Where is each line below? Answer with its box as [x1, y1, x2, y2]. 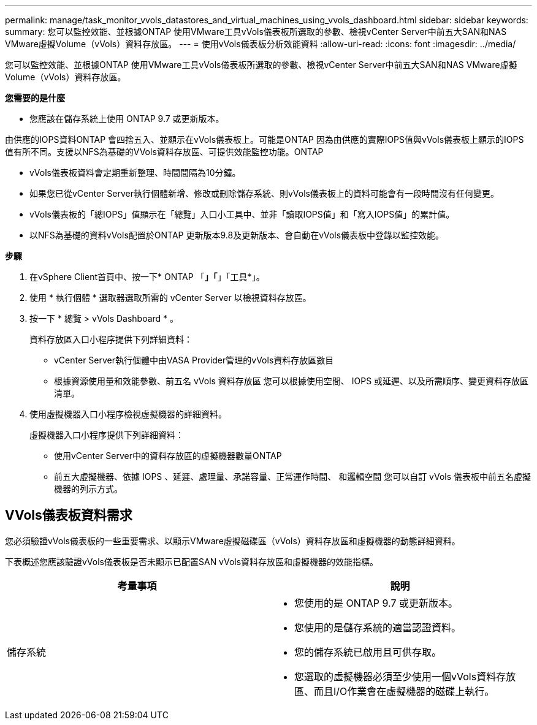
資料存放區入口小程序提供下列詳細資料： [29, 334, 192, 344]
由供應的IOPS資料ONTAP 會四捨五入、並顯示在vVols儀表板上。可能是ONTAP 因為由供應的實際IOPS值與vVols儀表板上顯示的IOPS [5, 134, 524, 145]
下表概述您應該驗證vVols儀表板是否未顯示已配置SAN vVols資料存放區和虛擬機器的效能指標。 [5, 556, 379, 567]
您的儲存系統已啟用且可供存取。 [294, 645, 442, 658]
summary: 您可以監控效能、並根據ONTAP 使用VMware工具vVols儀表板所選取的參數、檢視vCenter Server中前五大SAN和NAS [5, 26, 507, 37]
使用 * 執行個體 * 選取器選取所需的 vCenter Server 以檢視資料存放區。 [29, 292, 311, 303]
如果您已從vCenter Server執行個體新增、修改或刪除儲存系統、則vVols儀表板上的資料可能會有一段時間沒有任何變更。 [29, 188, 499, 199]
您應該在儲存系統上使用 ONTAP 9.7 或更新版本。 [29, 113, 224, 124]
